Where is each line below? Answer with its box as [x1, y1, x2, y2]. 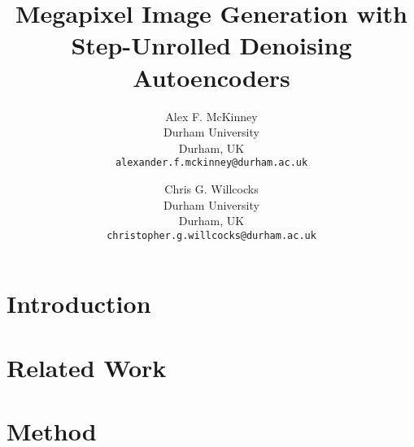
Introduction [7, 287, 151, 320]
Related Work [7, 350, 167, 384]
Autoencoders [133, 60, 290, 93]
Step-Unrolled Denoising [71, 28, 352, 62]
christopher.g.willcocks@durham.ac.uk [107, 229, 316, 241]
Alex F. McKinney [165, 107, 258, 124]
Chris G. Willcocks [164, 180, 259, 197]
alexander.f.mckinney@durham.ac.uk [115, 157, 308, 169]
